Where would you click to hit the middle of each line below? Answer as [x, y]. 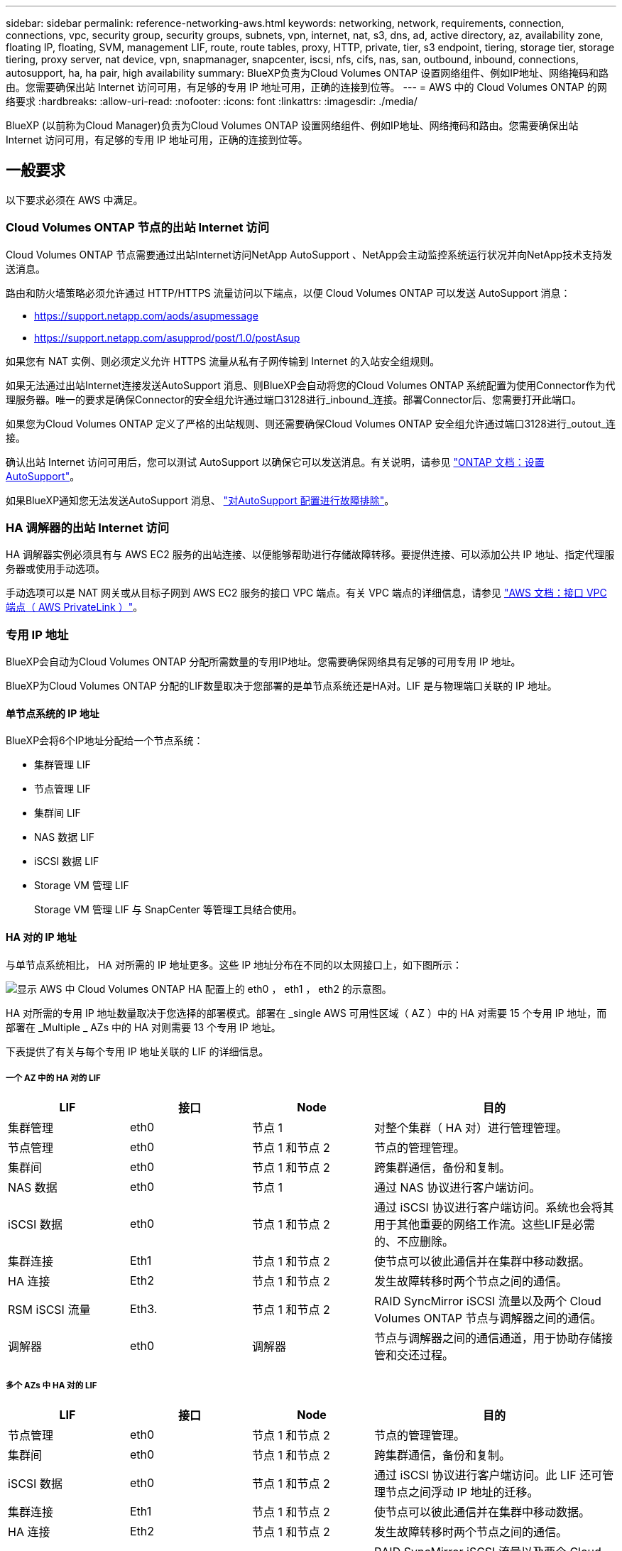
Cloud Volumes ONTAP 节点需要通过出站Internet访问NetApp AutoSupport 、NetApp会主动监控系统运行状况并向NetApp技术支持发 [309, 254]
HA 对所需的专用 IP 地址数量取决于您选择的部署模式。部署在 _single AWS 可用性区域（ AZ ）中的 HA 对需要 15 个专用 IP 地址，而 [306, 1013]
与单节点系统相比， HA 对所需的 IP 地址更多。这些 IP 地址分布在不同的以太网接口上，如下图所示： [234, 964]
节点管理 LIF [62, 789]
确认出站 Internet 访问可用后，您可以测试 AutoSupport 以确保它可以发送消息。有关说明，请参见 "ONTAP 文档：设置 [275, 462]
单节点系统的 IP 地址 [53, 713]
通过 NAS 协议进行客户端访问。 [458, 1188]
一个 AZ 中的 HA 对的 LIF [53, 1078]
